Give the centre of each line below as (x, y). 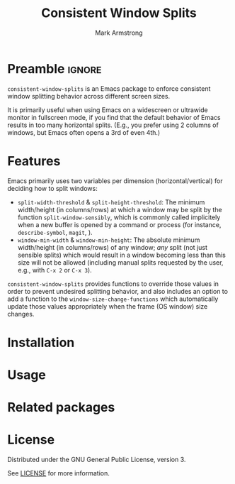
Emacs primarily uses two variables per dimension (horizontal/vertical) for (115, 181)
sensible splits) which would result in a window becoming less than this (122, 255)
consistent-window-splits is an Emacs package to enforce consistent (109, 88)
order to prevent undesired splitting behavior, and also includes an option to (118, 291)
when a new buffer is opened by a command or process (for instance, (119, 224)
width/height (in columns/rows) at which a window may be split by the (120, 209)
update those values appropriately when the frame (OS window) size (108, 306)
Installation (41, 342)
